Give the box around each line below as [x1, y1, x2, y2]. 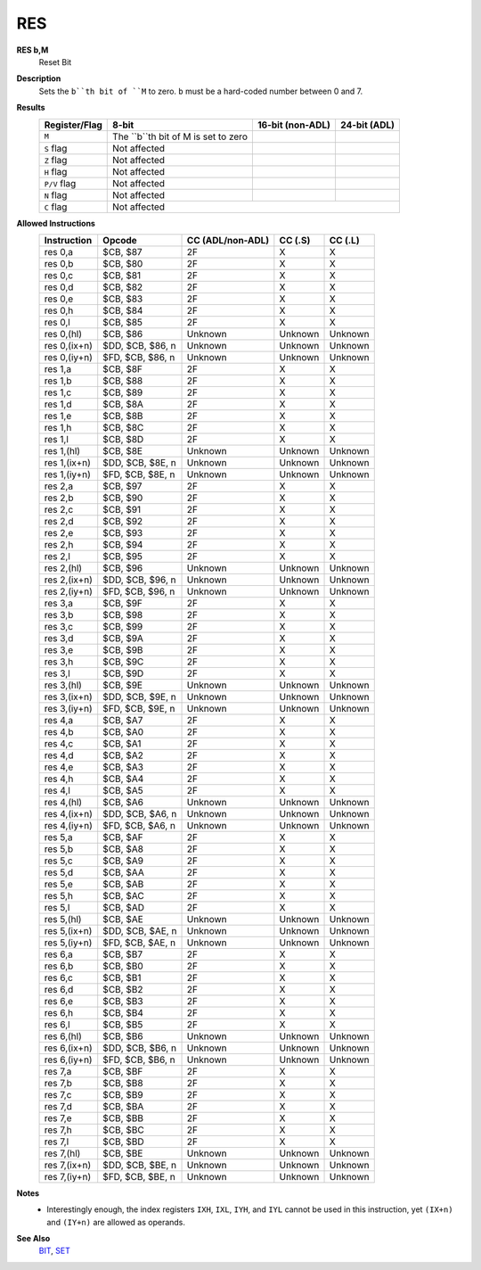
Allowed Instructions [16, 218, 95, 228]
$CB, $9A [102, 631, 144, 644]
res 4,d [44, 749, 74, 762]
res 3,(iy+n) [44, 702, 93, 714]
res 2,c [44, 503, 74, 515]
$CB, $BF [102, 1065, 143, 1077]
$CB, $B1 [102, 971, 142, 984]
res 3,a [44, 597, 73, 609]
